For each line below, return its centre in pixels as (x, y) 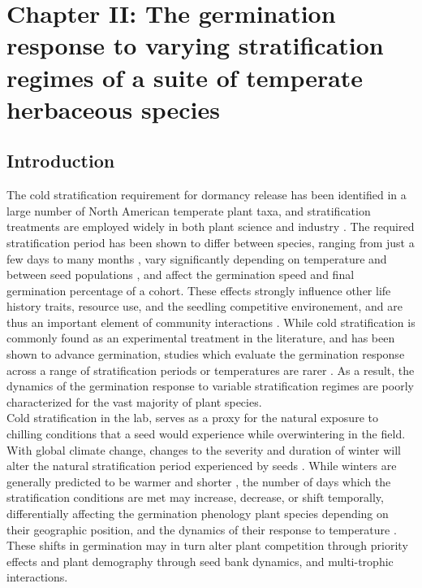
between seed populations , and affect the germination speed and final (181, 274)
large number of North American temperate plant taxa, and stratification (189, 210)
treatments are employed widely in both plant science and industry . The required (211, 226)
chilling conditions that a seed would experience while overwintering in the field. (206, 434)
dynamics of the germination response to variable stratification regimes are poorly (210, 386)
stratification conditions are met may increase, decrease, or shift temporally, (195, 497)
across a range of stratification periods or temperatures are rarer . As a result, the (211, 370)
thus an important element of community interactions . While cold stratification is (211, 322)
